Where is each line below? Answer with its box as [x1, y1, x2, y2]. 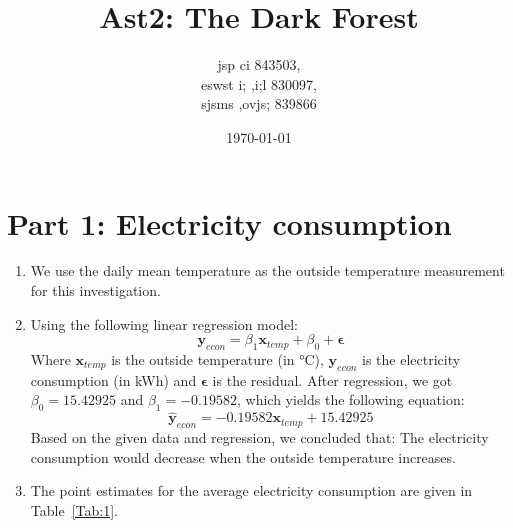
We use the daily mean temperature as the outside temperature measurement [30, 260, 505, 281]
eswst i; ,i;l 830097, [200, 73, 318, 94]
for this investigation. [30, 280, 161, 301]
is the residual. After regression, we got [212, 369, 453, 390]
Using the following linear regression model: [30, 313, 298, 334]
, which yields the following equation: [236, 389, 465, 410]
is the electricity [362, 349, 461, 370]
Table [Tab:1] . [30, 500, 118, 520]
